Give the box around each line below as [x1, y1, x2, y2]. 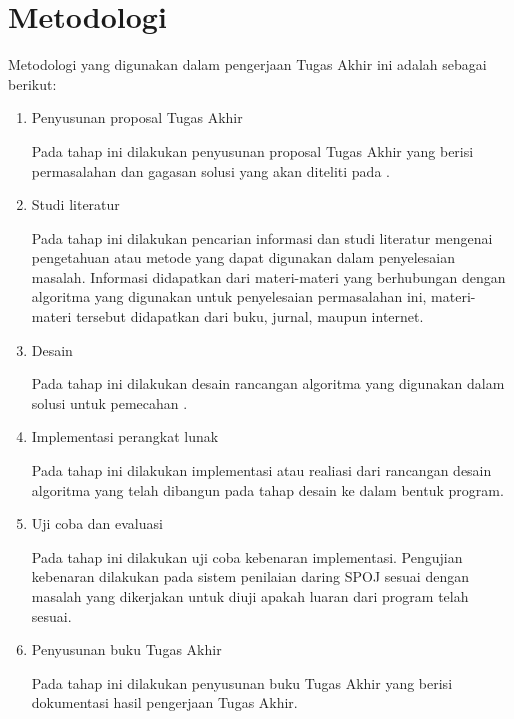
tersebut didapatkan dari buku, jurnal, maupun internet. [76, 306, 424, 327]
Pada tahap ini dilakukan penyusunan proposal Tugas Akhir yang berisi [31, 140, 474, 161]
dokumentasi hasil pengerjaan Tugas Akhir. [31, 692, 298, 713]
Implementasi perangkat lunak [31, 426, 219, 447]
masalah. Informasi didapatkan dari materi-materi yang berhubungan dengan [31, 266, 506, 287]
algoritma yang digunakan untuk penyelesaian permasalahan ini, [31, 286, 427, 307]
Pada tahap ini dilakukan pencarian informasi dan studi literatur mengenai [31, 227, 493, 248]
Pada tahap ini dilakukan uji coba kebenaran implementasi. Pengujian [31, 546, 463, 567]
